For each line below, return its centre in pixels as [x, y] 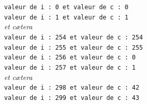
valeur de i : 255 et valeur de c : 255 [74, 47]
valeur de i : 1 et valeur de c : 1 [66, 17]
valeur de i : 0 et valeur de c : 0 [66, 7]
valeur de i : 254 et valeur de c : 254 [74, 37]
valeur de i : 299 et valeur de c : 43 [72, 98]
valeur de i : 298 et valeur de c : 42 [72, 88]
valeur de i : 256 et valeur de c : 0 [70, 58]
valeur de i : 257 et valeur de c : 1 [70, 67]
